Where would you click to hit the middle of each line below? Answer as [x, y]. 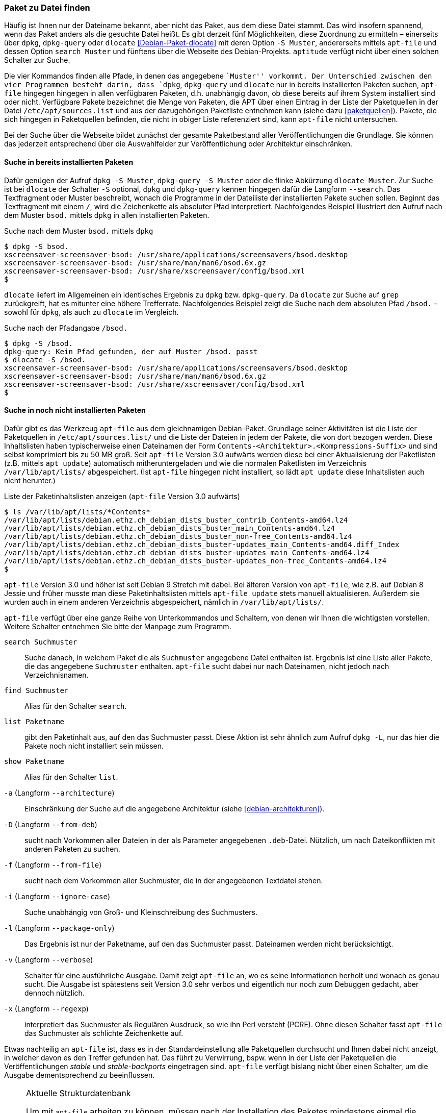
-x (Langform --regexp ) [46, 1008]
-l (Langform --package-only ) [59, 928]
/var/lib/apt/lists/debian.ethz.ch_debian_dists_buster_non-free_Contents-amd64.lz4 [178, 536]
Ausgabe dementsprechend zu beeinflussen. [80, 1075]
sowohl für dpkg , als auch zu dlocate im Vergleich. [91, 312]
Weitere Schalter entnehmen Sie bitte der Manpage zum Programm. [118, 626]
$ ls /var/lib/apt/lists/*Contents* [77, 512]
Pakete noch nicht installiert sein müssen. [94, 746]
